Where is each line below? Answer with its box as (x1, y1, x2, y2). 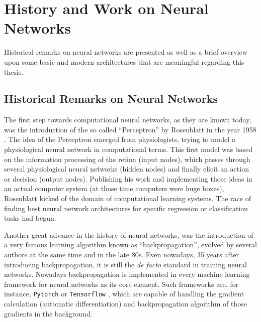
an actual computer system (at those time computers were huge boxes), (4, 183, 224, 194)
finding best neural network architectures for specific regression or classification (4, 203, 248, 213)
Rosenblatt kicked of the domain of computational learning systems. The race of (4, 193, 251, 204)
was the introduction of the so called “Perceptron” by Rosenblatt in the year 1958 (4, 124, 256, 134)
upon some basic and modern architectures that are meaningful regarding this (4, 56, 244, 67)
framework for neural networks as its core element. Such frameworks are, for (4, 278, 239, 289)
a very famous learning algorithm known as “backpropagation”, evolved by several (4, 239, 257, 250)
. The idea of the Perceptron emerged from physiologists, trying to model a (4, 134, 235, 144)
